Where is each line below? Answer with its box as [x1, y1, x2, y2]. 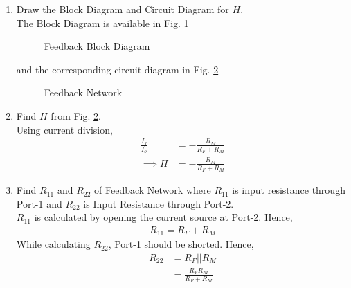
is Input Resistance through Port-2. [83, 196, 234, 210]
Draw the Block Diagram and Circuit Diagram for [16, 2, 229, 16]
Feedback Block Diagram [44, 39, 150, 53]
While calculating [16, 237, 91, 251]
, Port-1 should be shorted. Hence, [108, 237, 254, 251]
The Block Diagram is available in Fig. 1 [16, 15, 189, 30]
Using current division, [16, 122, 113, 136]
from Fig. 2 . [51, 108, 101, 123]
